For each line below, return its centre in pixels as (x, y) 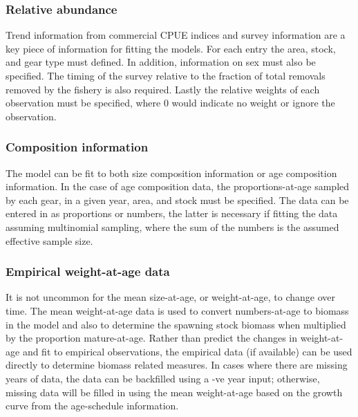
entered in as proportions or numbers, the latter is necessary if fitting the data (172, 213)
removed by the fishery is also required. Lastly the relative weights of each (163, 89)
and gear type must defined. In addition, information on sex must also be (161, 62)
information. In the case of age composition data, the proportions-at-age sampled (178, 186)
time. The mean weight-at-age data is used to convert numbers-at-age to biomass (177, 310)
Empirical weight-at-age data (88, 271)
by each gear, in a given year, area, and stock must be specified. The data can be (177, 200)
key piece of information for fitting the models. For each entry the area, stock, (171, 48)
